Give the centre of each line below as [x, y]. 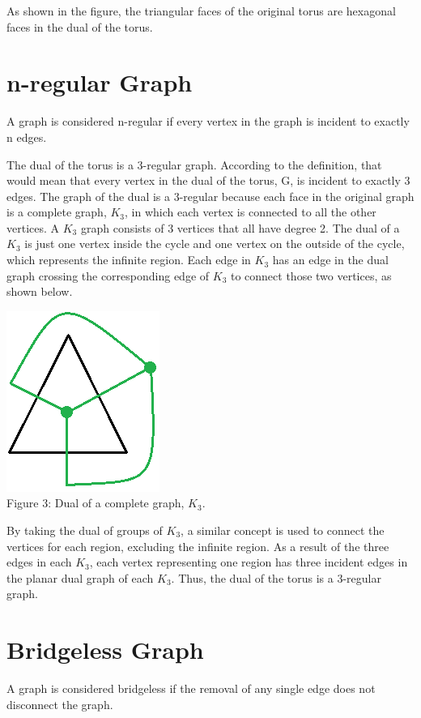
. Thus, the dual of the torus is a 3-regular [276, 577]
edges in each [39, 562]
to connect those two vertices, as [311, 275]
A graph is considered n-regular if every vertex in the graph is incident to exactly [208, 121]
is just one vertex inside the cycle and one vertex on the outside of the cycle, [215, 244]
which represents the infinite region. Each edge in [129, 260]
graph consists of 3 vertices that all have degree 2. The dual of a [240, 227]
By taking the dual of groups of [85, 530]
